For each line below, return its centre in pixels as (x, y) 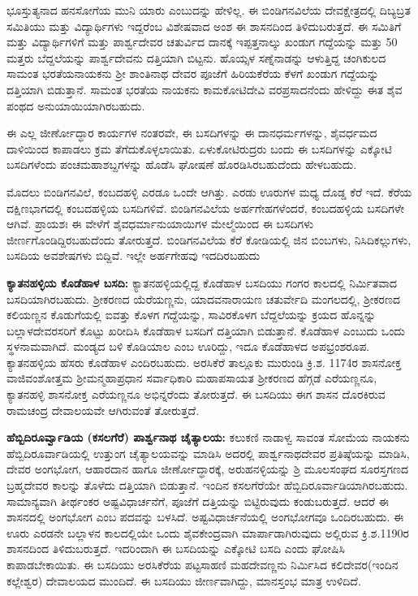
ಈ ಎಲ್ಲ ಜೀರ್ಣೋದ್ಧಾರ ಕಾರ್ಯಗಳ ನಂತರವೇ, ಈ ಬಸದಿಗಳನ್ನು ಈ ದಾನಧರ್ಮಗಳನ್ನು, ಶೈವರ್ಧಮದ (192, 133)
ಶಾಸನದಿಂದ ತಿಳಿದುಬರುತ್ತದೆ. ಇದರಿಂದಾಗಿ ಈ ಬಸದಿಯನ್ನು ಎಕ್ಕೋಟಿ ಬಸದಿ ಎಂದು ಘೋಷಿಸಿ (176, 548)
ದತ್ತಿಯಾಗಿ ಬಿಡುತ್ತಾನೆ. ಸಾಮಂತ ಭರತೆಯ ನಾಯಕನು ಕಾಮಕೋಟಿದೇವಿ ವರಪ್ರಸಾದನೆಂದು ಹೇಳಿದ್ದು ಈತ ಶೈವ (205, 89)
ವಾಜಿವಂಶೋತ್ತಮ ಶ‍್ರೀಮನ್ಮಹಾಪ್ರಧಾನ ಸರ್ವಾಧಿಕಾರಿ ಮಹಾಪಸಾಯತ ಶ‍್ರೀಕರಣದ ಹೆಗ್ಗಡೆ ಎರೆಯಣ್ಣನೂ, (192, 378)
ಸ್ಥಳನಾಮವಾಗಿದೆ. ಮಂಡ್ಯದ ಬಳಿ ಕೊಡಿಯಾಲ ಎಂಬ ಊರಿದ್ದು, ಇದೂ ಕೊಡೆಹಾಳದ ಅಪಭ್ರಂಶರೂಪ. (188, 346)
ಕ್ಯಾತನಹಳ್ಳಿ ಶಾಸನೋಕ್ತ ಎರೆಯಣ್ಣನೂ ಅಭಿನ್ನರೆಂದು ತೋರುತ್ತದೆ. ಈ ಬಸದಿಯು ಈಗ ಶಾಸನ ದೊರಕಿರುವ (196, 394)
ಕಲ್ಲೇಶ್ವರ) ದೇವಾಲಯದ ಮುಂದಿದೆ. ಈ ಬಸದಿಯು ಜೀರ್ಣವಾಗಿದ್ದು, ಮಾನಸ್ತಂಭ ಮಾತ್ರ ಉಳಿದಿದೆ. (184, 580)
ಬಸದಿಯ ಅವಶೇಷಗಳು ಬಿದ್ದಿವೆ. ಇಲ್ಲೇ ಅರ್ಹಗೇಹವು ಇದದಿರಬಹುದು (134, 255)
